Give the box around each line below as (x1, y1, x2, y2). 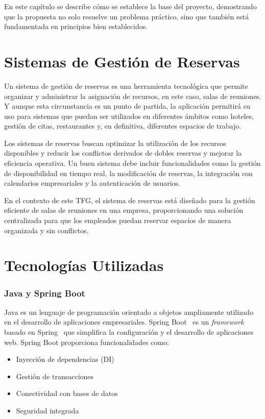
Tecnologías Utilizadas (4, 255, 164, 276)
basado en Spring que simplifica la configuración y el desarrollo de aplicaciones (4, 327, 254, 337)
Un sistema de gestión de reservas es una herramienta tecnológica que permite (4, 80, 248, 91)
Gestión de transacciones (16, 371, 94, 381)
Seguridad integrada (16, 405, 79, 415)
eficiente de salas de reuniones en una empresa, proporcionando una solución (4, 205, 243, 215)
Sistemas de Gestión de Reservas (4, 51, 240, 71)
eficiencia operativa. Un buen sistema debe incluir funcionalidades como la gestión (4, 158, 261, 168)
